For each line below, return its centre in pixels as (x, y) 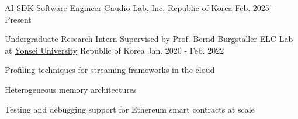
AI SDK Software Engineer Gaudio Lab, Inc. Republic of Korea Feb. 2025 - (140, 8)
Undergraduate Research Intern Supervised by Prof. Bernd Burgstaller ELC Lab (149, 39)
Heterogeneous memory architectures (71, 89)
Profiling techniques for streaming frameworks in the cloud (110, 70)
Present (18, 19)
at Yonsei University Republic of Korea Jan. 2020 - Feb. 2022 (115, 50)
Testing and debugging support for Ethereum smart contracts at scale (130, 109)
